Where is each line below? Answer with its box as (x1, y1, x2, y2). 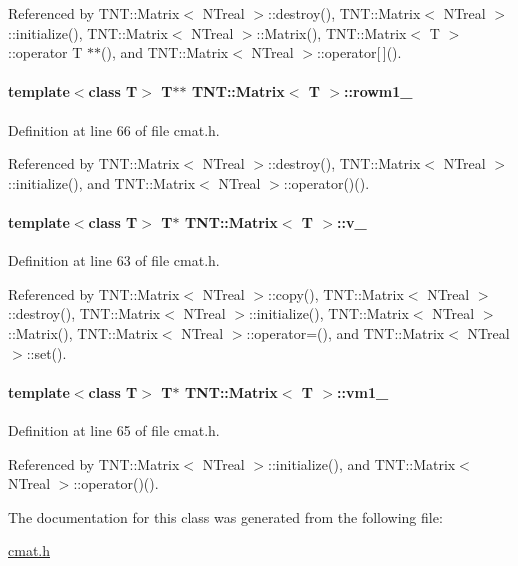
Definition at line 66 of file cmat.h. (8, 119, 220, 140)
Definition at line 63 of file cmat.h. (8, 250, 220, 271)
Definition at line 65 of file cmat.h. (8, 419, 220, 440)
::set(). (26, 342, 67, 363)
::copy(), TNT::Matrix (268, 283, 404, 304)
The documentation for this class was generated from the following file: (8, 506, 443, 527)
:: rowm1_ (344, 81, 413, 102)
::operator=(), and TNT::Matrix (246, 322, 445, 343)
